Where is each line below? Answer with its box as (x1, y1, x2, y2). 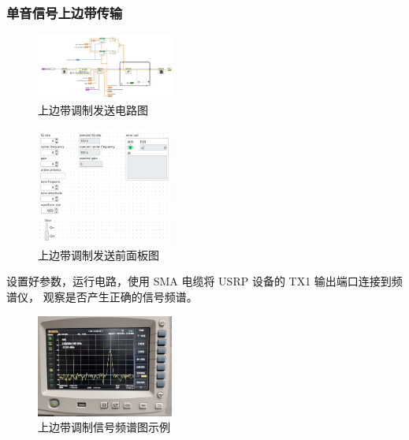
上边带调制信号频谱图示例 (38, 419, 170, 435)
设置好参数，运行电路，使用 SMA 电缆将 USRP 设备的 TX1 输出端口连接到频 (6, 273, 403, 289)
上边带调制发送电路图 (38, 101, 148, 117)
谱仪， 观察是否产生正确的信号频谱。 (6, 289, 198, 305)
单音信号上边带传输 (6, 2, 123, 22)
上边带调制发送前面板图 (38, 246, 159, 263)
